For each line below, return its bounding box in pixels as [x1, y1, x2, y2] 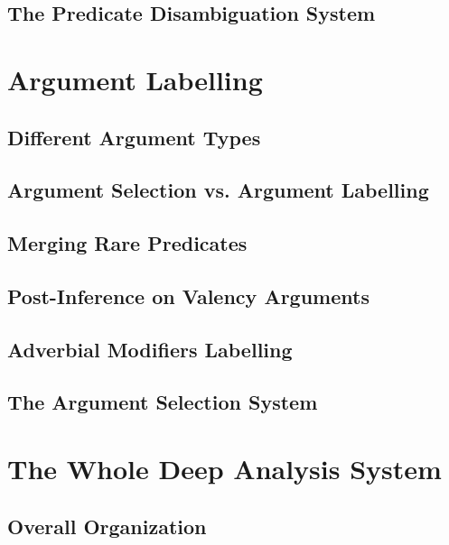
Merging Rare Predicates [7, 229, 248, 257]
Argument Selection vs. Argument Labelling [7, 176, 429, 204]
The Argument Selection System [7, 388, 318, 416]
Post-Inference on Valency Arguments [7, 282, 369, 309]
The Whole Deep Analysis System [7, 450, 442, 487]
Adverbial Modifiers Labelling [7, 335, 293, 363]
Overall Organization [7, 512, 207, 540]
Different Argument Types [7, 123, 261, 151]
